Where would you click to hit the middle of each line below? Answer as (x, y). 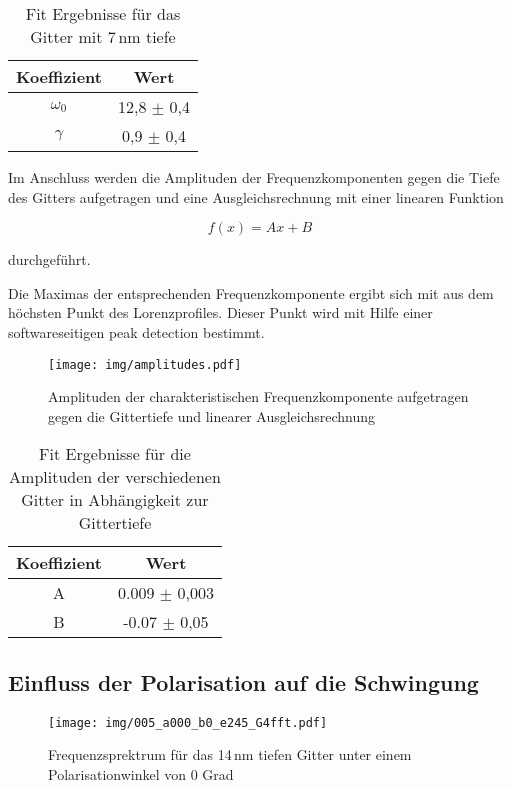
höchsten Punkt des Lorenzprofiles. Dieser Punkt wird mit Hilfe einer (220, 312)
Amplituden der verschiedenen (115, 477)
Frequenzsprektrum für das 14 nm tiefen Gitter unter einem (230, 754)
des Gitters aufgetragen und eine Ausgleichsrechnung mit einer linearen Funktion (256, 196)
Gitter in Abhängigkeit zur (115, 500)
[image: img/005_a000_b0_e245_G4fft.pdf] (188, 722)
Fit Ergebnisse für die (115, 454)
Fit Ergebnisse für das (103, 13)
